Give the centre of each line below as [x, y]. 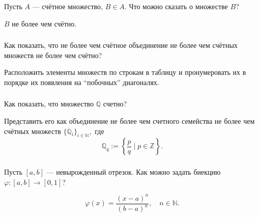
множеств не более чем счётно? [53, 55]
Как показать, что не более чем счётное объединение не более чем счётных [121, 45]
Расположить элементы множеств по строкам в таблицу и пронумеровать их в [125, 72]
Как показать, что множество [49, 104]
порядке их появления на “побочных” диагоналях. [82, 82]
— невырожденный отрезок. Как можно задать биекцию [134, 172]
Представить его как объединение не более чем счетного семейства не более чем [129, 120]
